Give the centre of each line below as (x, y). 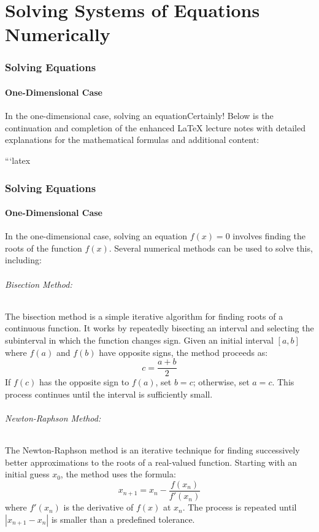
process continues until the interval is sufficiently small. (109, 394)
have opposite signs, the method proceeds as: (183, 352)
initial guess (27, 474)
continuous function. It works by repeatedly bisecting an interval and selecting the (159, 328)
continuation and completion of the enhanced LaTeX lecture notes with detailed (155, 127)
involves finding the (269, 236)
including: (23, 260)
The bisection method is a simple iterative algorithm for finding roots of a (144, 316)
